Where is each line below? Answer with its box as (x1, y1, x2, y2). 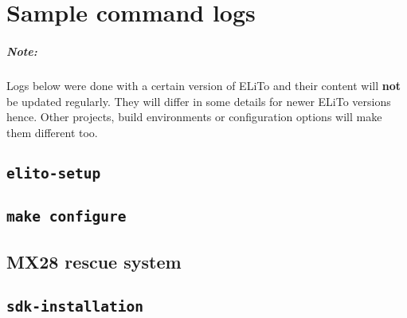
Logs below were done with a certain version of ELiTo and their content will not (6, 77, 401, 93)
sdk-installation (6, 298, 143, 316)
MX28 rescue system (6, 249, 182, 274)
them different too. (6, 124, 98, 140)
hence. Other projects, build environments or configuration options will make (6, 108, 382, 125)
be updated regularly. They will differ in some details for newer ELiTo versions (6, 92, 391, 109)
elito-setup (6, 164, 101, 182)
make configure (6, 208, 127, 226)
